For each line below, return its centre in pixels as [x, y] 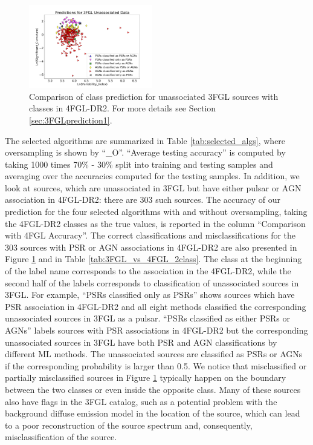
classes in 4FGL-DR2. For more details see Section [123, 108]
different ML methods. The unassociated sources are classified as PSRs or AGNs [154, 354]
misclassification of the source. [61, 437]
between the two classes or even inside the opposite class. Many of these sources [153, 389]
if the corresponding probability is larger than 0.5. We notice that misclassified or [156, 365]
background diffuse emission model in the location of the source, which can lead [153, 413]
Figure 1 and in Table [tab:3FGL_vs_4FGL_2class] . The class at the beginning [153, 259]
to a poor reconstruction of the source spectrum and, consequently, [129, 425]
